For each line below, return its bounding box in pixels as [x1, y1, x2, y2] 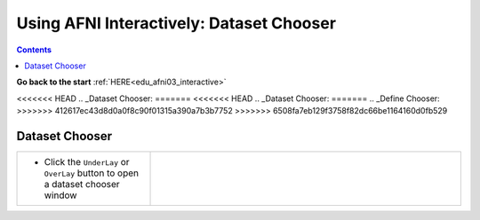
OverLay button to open [44, 167, 140, 179]
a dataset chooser [44, 178, 120, 191]
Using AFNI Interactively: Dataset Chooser [16, 13, 337, 33]
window [44, 189, 77, 201]
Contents [16, 44, 52, 55]
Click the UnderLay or [44, 156, 130, 169]
